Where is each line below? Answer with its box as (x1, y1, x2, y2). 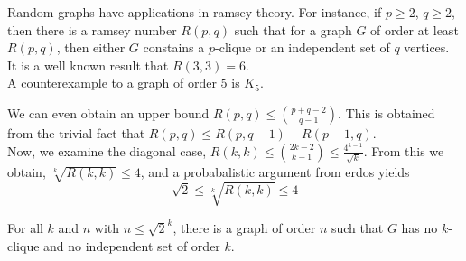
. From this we (363, 141, 444, 160)
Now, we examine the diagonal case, (7, 141, 207, 160)
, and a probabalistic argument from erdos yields (140, 163, 410, 182)
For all (7, 218, 43, 237)
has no (401, 218, 438, 237)
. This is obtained (338, 103, 435, 122)
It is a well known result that (7, 55, 169, 74)
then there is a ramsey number (7, 20, 177, 39)
